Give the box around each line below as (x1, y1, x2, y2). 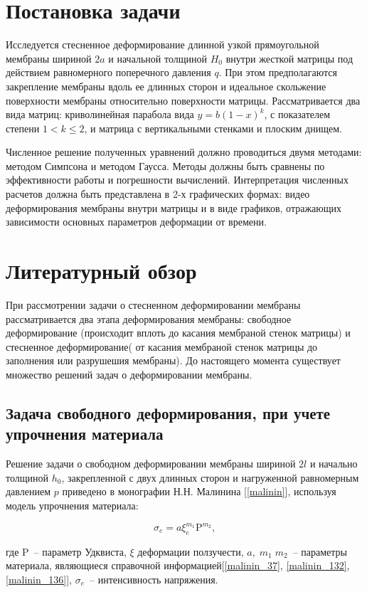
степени (6, 120, 40, 135)
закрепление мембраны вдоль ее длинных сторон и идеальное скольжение (6, 78, 326, 93)
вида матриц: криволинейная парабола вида (6, 107, 194, 122)
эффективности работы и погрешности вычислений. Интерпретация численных (6, 172, 349, 187)
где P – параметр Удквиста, (6, 544, 127, 559)
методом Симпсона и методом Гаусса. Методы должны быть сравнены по (6, 158, 325, 173)
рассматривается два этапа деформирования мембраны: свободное (6, 311, 292, 326)
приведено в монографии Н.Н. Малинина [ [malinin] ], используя (62, 484, 336, 499)
